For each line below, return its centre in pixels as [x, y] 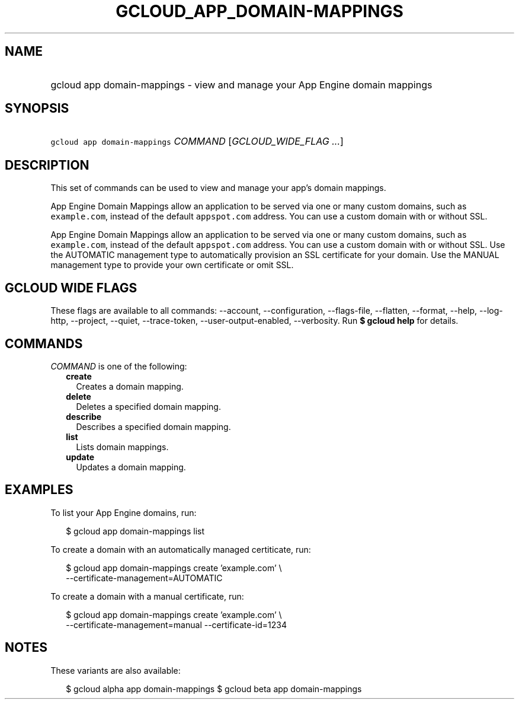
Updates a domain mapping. [131, 467]
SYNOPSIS [37, 109]
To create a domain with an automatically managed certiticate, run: [181, 549]
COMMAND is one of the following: [119, 366]
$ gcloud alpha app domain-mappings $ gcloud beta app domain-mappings [214, 689]
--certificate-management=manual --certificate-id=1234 [176, 625]
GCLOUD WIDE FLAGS [71, 288]
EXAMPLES [39, 490]
